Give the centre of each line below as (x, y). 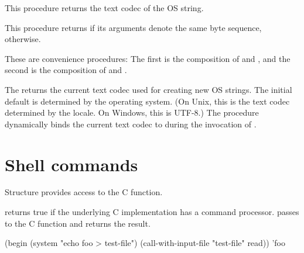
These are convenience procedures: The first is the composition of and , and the (148, 58)
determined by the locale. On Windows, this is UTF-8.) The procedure (132, 112)
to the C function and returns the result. (78, 223)
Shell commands (71, 164)
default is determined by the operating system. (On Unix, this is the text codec (147, 101)
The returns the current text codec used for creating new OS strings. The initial (148, 89)
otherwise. (23, 39)
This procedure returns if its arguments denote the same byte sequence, (133, 27)
